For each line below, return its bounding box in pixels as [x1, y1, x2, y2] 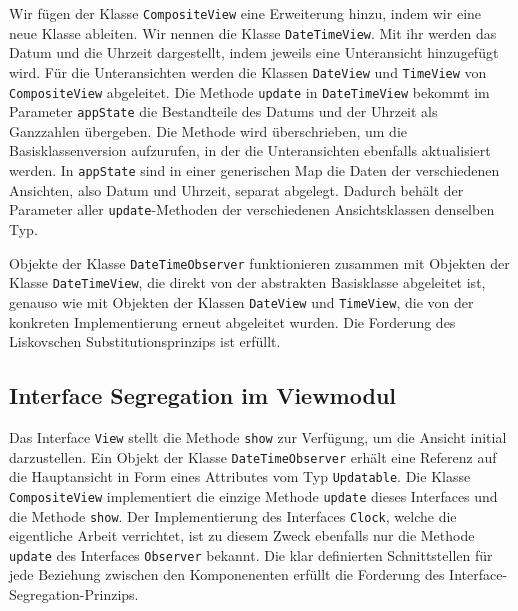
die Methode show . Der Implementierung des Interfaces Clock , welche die [9, 505, 457, 526]
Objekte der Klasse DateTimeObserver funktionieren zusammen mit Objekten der [9, 252, 510, 273]
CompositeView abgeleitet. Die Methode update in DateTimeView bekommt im [9, 81, 490, 102]
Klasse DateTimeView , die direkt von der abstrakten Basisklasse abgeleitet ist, [9, 272, 486, 293]
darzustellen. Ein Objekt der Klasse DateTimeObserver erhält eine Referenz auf [9, 446, 497, 467]
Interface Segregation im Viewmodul [9, 380, 397, 411]
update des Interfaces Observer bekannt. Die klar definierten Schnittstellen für [9, 544, 493, 565]
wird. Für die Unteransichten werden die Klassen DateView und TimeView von [9, 61, 487, 82]
